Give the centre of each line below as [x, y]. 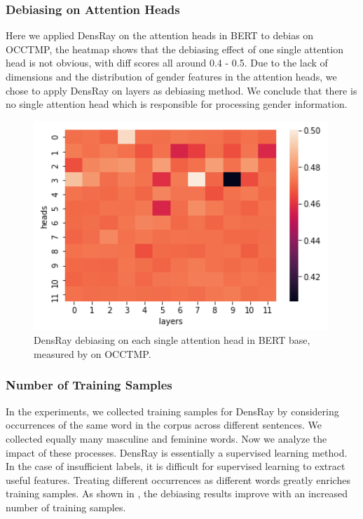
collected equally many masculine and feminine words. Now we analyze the [166, 438]
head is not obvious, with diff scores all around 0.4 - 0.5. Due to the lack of [167, 63]
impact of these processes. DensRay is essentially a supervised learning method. [177, 452]
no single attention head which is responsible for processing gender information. [177, 104]
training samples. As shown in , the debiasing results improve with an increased [177, 493]
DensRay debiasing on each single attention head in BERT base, [172, 340]
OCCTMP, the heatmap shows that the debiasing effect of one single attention [174, 49]
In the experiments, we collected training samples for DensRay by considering [172, 411]
